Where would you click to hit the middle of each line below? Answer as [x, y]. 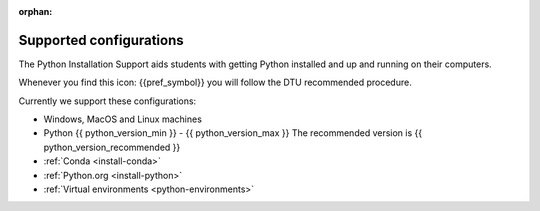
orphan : [35, 11]
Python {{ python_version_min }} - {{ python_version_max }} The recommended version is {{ [233, 133]
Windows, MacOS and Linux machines [122, 119]
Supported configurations [101, 40]
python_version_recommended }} [112, 147]
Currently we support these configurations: [107, 101]
